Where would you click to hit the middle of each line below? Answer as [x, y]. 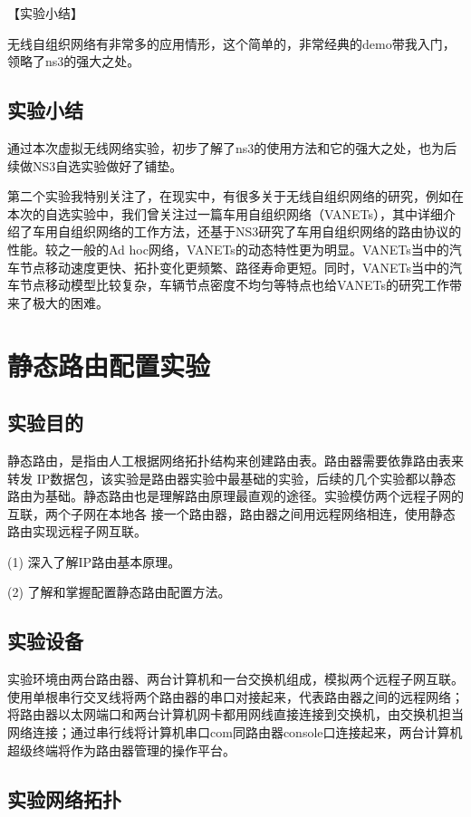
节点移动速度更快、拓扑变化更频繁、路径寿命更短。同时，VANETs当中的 [234, 267]
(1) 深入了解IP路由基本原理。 [94, 561]
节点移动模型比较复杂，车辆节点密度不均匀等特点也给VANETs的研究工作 [234, 285]
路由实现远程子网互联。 [77, 531]
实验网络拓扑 [64, 798]
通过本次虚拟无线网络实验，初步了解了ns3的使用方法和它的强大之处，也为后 [232, 147]
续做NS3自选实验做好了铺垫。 [95, 165]
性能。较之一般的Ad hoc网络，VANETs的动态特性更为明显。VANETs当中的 [228, 249]
